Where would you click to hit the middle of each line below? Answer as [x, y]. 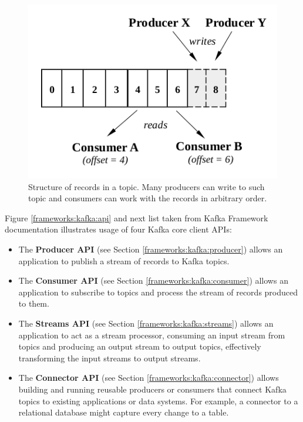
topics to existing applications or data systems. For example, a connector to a [158, 401]
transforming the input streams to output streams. [110, 358]
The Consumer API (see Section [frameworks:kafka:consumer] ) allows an [153, 280]
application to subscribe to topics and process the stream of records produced [158, 292]
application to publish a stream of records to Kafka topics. [124, 260]
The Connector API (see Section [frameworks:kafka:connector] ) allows [149, 378]
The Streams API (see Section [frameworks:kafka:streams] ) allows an [146, 323]
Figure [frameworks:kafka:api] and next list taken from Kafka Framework [137, 217]
